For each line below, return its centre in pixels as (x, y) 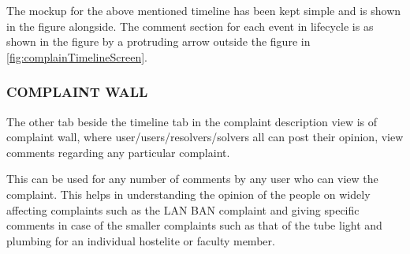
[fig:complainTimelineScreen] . (77, 56)
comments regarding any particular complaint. (118, 152)
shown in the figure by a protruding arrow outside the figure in (158, 41)
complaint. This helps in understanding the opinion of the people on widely (188, 194)
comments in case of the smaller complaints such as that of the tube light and (194, 225)
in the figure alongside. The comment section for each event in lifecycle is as (190, 26)
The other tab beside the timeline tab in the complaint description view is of (192, 121)
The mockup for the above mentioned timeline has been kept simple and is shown (204, 10)
